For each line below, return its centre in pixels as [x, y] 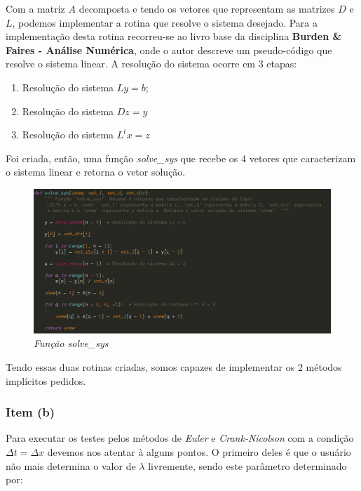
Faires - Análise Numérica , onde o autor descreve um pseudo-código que [169, 50]
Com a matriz [35, 8]
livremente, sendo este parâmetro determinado [247, 465]
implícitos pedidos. [46, 380]
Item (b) [30, 412]
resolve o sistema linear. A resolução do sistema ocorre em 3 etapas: [151, 64]
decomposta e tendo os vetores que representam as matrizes [207, 8]
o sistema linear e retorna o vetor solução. [96, 172]
